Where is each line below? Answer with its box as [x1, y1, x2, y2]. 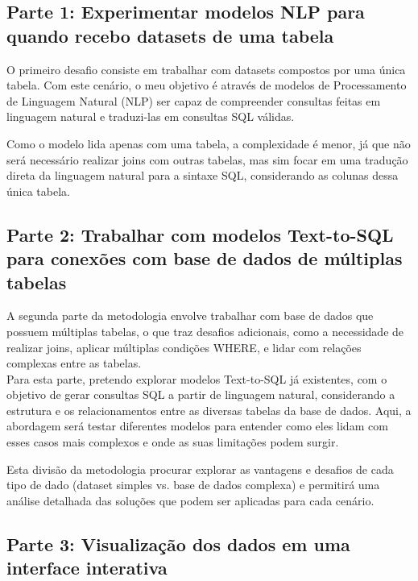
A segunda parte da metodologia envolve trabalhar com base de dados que [6, 307, 374, 324]
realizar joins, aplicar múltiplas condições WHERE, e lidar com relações [6, 338, 362, 355]
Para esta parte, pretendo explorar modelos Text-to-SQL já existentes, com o [6, 370, 387, 387]
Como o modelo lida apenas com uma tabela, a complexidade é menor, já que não [6, 135, 411, 151]
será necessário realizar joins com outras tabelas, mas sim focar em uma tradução [6, 151, 408, 168]
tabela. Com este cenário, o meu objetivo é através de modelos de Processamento [6, 77, 407, 93]
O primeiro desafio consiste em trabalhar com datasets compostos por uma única [6, 60, 406, 77]
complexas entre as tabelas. [6, 355, 142, 371]
